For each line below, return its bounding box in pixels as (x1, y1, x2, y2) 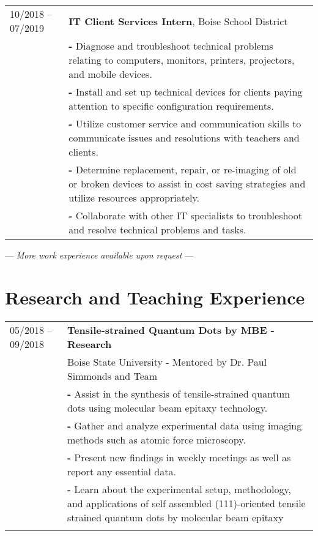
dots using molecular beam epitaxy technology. (67, 400, 268, 415)
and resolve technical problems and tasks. (68, 222, 246, 236)
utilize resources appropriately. (68, 191, 200, 205)
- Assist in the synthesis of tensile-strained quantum (67, 386, 290, 401)
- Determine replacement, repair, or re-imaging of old (68, 162, 297, 176)
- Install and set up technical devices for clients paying (68, 85, 303, 99)
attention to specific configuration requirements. (68, 99, 274, 113)
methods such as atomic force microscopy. (67, 432, 246, 447)
